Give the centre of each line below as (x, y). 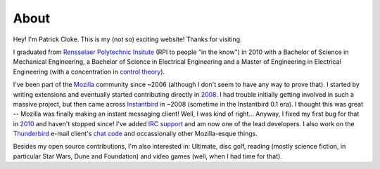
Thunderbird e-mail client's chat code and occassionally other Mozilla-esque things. (135, 134)
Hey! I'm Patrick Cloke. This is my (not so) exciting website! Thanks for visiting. (127, 39)
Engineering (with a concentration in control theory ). (89, 72)
